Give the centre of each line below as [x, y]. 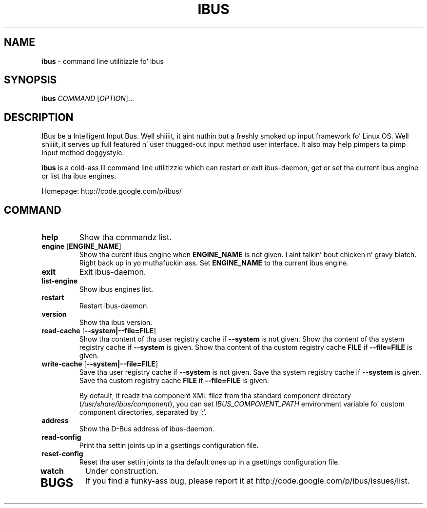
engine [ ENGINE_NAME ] [81, 246]
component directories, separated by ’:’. [143, 412]
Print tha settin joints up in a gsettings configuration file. [169, 446]
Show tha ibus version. [116, 323]
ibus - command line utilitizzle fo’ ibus [103, 61]
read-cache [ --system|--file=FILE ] [99, 331]
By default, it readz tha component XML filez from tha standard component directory [215, 396]
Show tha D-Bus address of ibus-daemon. [147, 429]
